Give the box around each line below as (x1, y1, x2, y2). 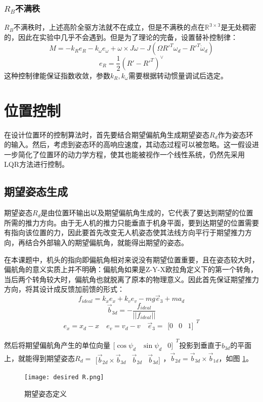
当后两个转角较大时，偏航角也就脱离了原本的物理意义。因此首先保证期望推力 (4, 274, 259, 284)
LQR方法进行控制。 (4, 159, 69, 169)
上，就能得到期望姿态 (4, 352, 75, 363)
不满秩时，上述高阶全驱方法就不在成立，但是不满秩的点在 (13, 22, 205, 32)
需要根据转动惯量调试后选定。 (128, 70, 228, 80)
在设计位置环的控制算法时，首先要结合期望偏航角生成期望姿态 (4, 129, 209, 140)
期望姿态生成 (4, 184, 68, 199)
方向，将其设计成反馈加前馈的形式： (4, 284, 124, 294)
